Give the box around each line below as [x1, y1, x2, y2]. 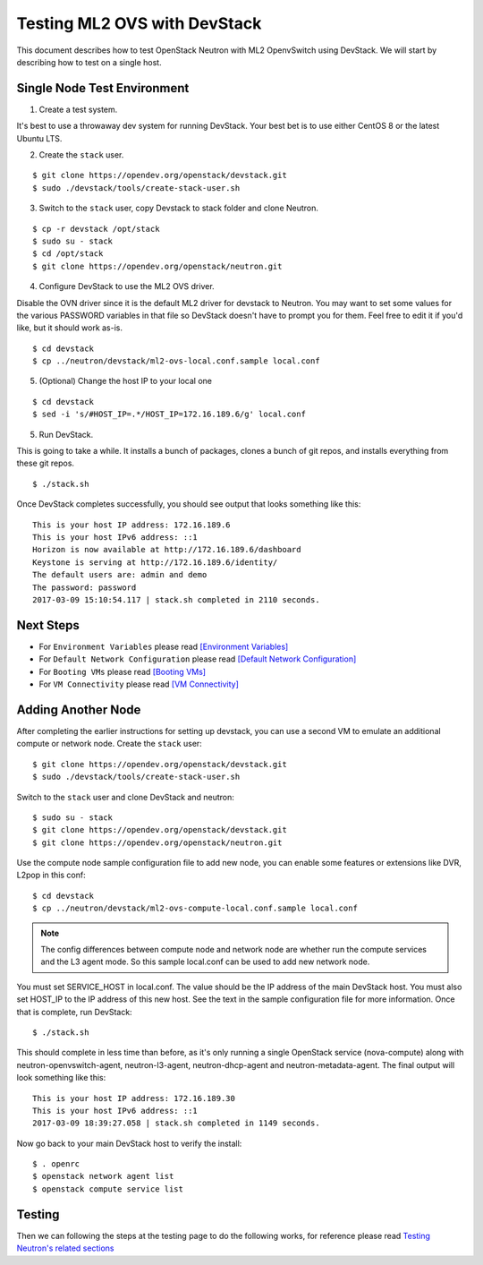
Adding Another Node [16, 702, 141, 717]
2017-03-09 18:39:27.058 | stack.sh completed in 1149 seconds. [32, 1118, 321, 1128]
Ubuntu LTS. [16, 132, 63, 143]
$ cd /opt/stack [32, 249, 104, 259]
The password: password [32, 582, 137, 593]
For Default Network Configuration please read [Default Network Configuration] [38, 654, 357, 664]
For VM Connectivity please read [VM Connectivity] [38, 679, 239, 689]
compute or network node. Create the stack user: [16, 739, 203, 749]
